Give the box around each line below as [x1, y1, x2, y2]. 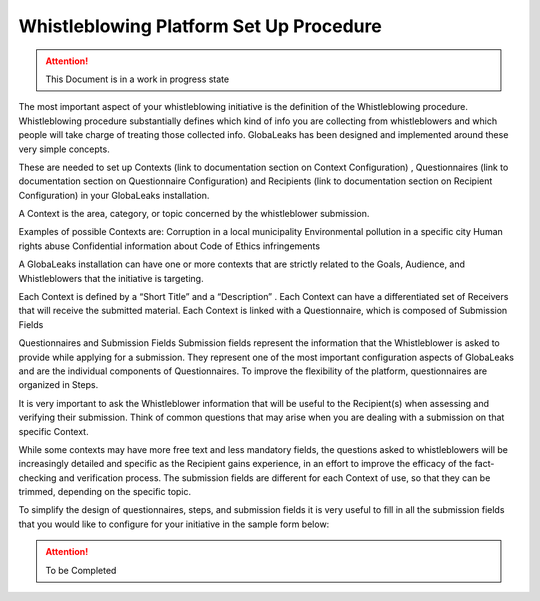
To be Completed [45, 564, 117, 576]
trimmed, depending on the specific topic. [18, 486, 192, 498]
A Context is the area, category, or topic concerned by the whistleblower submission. [18, 208, 370, 220]
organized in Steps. [18, 379, 99, 391]
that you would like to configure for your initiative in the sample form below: [18, 518, 330, 530]
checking [18, 471, 57, 484]
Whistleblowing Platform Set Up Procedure [18, 15, 382, 37]
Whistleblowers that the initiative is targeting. [18, 272, 204, 284]
